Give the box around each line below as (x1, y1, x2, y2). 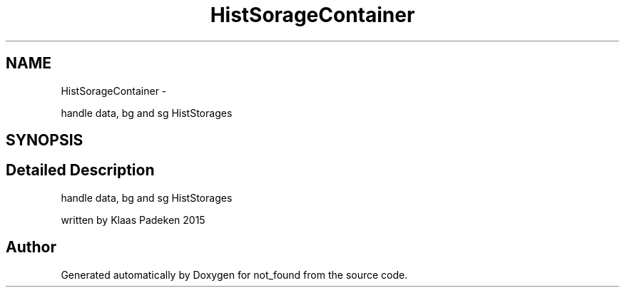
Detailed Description (6, 161, 155, 180)
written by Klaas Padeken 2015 (61, 213, 205, 226)
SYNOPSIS (6, 131, 83, 150)
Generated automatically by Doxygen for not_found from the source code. (61, 268, 408, 281)
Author (6, 238, 56, 257)
